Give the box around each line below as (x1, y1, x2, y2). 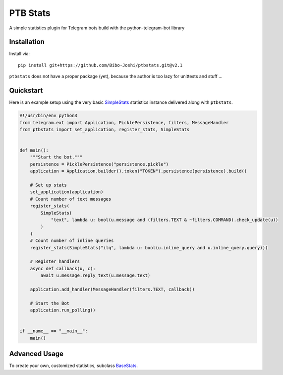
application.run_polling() (30, 307, 96, 313)
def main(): (19, 148, 49, 153)
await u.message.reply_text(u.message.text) (40, 273, 151, 278)
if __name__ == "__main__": (19, 328, 88, 334)
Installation (9, 38, 45, 46)
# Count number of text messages (30, 196, 112, 202)
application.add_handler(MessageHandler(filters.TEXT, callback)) (30, 286, 195, 292)
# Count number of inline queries (30, 238, 114, 243)
